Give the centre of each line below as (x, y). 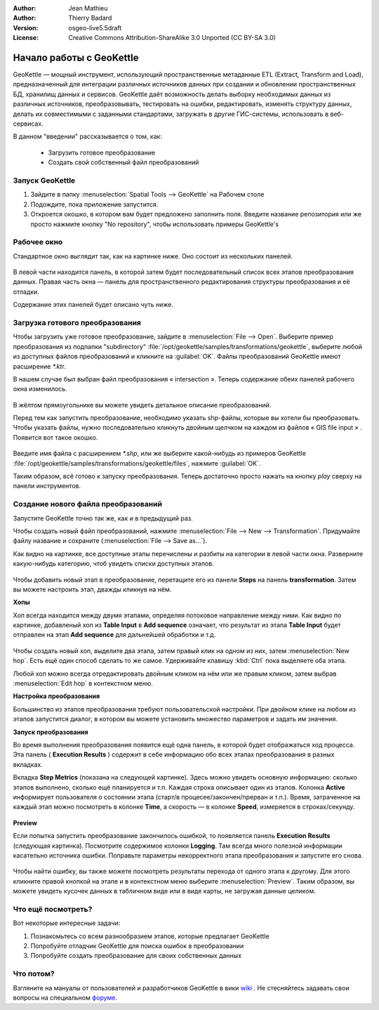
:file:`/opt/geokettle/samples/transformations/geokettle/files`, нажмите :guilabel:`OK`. (137, 463)
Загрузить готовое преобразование (102, 152)
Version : (26, 27)
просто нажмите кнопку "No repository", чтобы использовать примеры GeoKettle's (155, 224)
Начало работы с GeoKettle (76, 57)
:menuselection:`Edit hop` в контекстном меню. (83, 683)
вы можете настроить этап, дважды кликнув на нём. (92, 589)
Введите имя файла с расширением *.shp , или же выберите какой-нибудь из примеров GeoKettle (160, 454)
